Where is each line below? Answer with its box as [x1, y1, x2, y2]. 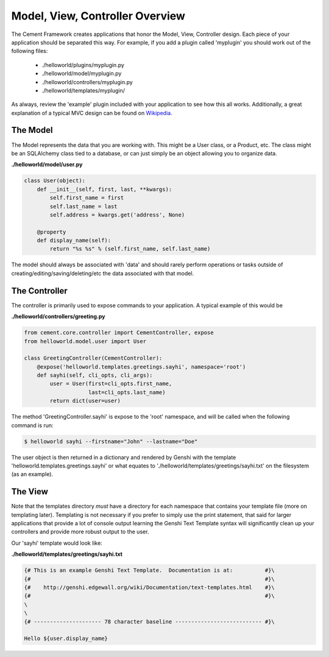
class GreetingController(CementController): [24, 355, 163, 362]
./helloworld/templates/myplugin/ [41, 87, 125, 94]
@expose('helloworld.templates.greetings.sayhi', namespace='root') [37, 363, 246, 370]
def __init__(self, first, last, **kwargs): [37, 186, 172, 193]
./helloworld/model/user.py [11, 161, 83, 168]
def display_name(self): [37, 237, 111, 244]
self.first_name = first [49, 194, 124, 201]
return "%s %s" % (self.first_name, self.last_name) [49, 246, 211, 252]
